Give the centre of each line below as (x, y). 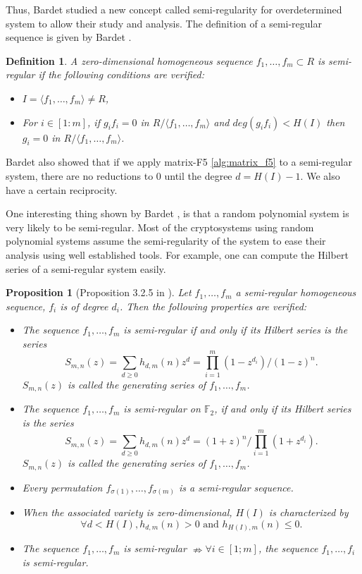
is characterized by (308, 512)
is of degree (84, 306)
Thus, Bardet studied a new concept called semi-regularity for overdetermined (174, 9)
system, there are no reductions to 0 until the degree (119, 175)
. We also (320, 175)
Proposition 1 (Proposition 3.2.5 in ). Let (99, 292)
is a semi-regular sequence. (236, 487)
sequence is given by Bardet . (69, 37)
